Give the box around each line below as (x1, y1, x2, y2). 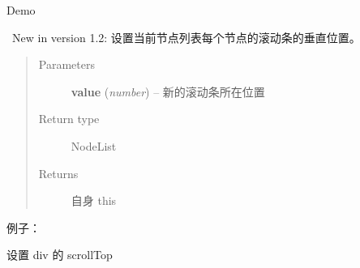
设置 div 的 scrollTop (6, 246, 113, 263)
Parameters (38, 56, 95, 73)
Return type (38, 110, 100, 127)
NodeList (71, 137, 117, 154)
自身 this (71, 192, 117, 209)
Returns (38, 164, 79, 181)
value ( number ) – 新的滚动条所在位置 (71, 83, 265, 100)
